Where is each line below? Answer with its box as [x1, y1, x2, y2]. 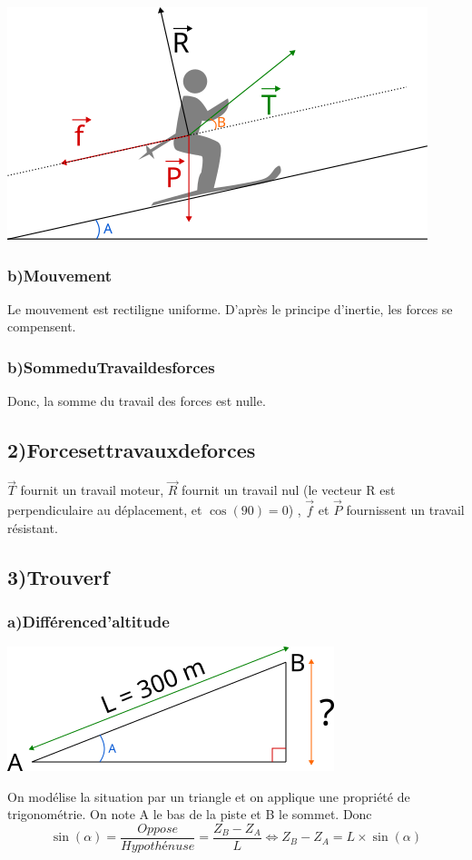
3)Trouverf [7, 562, 110, 590]
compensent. [7, 317, 76, 336]
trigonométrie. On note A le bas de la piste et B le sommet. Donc [7, 805, 372, 824]
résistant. [7, 518, 58, 537]
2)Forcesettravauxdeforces [7, 436, 256, 464]
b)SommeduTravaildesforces [7, 355, 215, 378]
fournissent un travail [346, 500, 465, 519]
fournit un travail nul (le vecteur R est [182, 480, 396, 499]
